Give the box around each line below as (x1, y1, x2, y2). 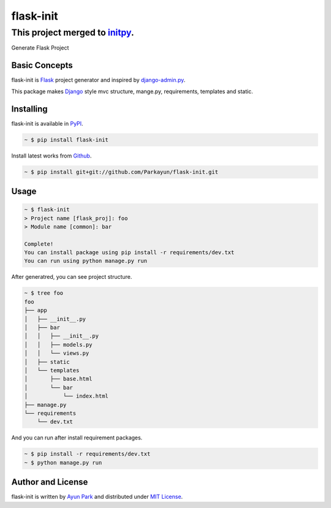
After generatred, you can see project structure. (11, 273, 132, 281)
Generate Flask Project (11, 44, 69, 51)
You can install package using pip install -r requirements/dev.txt (24, 249, 235, 256)
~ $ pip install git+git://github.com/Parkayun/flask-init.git (24, 169, 219, 175)
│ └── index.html (24, 393, 108, 400)
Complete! (24, 240, 54, 248)
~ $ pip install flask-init (24, 136, 108, 143)
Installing (11, 104, 48, 114)
